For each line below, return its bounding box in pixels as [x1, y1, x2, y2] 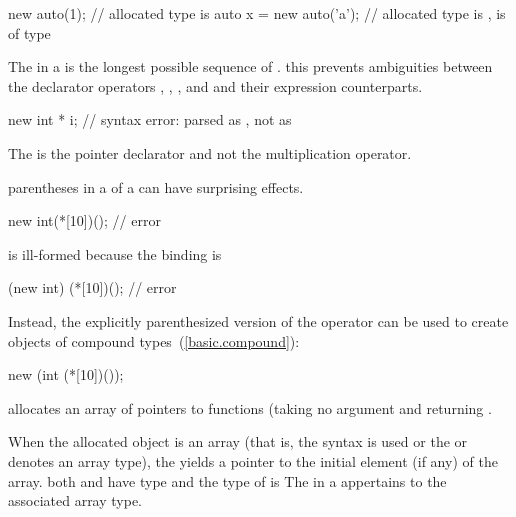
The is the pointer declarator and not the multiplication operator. [8, 142, 412, 163]
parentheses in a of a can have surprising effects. [8, 176, 304, 197]
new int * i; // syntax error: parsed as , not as [8, 109, 292, 130]
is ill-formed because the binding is [8, 243, 222, 264]
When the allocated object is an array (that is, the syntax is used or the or [8, 431, 468, 452]
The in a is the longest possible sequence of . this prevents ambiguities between [8, 56, 493, 77]
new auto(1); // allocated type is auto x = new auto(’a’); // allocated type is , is [8, 3, 506, 23]
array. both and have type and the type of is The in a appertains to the [8, 470, 447, 491]
